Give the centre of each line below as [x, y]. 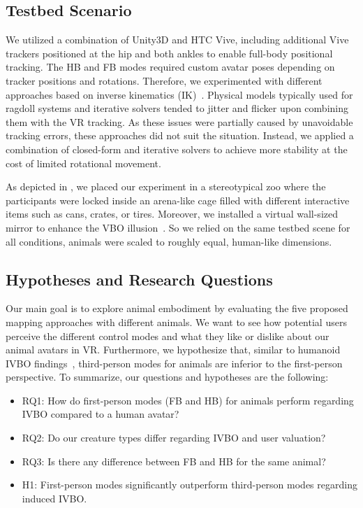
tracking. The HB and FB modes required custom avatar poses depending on [170, 67]
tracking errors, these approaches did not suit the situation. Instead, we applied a [180, 135]
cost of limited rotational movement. [83, 163]
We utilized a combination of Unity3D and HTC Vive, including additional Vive [177, 40]
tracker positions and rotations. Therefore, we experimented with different [164, 80]
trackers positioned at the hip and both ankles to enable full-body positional [169, 53]
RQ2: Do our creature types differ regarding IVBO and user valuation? [174, 438]
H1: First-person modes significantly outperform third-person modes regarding [190, 485]
